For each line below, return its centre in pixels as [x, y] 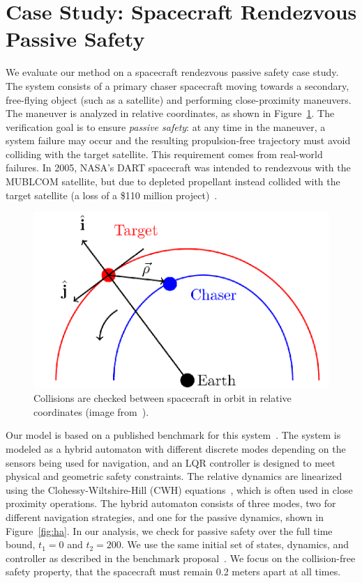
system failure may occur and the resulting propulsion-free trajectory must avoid [178, 140]
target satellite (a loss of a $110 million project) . [112, 195]
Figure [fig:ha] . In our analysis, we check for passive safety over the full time [169, 530]
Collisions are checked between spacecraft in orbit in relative [163, 398]
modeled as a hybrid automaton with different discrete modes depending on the [176, 448]
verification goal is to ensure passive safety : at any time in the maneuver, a [166, 126]
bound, [21, 544]
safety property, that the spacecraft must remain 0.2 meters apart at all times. [173, 572]
